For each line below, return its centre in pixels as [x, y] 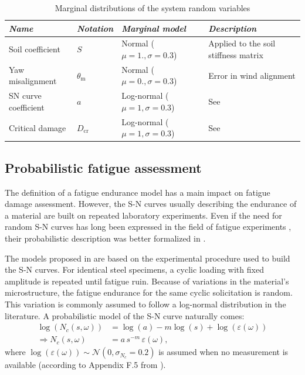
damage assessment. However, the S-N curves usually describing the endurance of [151, 204]
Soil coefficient [35, 49]
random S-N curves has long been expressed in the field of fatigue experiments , [148, 227]
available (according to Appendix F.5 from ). [85, 365]
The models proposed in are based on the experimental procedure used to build [148, 258]
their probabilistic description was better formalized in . [105, 238]
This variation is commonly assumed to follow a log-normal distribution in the [145, 304]
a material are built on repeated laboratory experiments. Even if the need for [143, 215]
